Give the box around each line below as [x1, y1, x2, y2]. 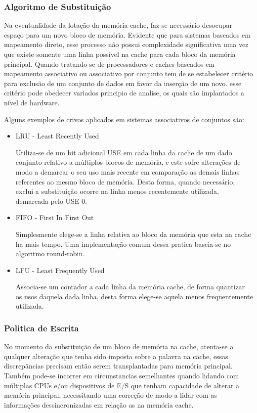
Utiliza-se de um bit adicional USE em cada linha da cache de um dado [15, 147, 232, 157]
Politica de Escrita [4, 321, 79, 334]
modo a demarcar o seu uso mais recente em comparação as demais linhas [15, 166, 240, 177]
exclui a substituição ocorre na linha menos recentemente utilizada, [15, 186, 219, 196]
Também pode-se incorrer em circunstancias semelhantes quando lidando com [4, 370, 239, 381]
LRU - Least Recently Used [15, 131, 99, 141]
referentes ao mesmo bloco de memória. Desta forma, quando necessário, [15, 176, 235, 186]
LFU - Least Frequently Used [15, 265, 105, 275]
